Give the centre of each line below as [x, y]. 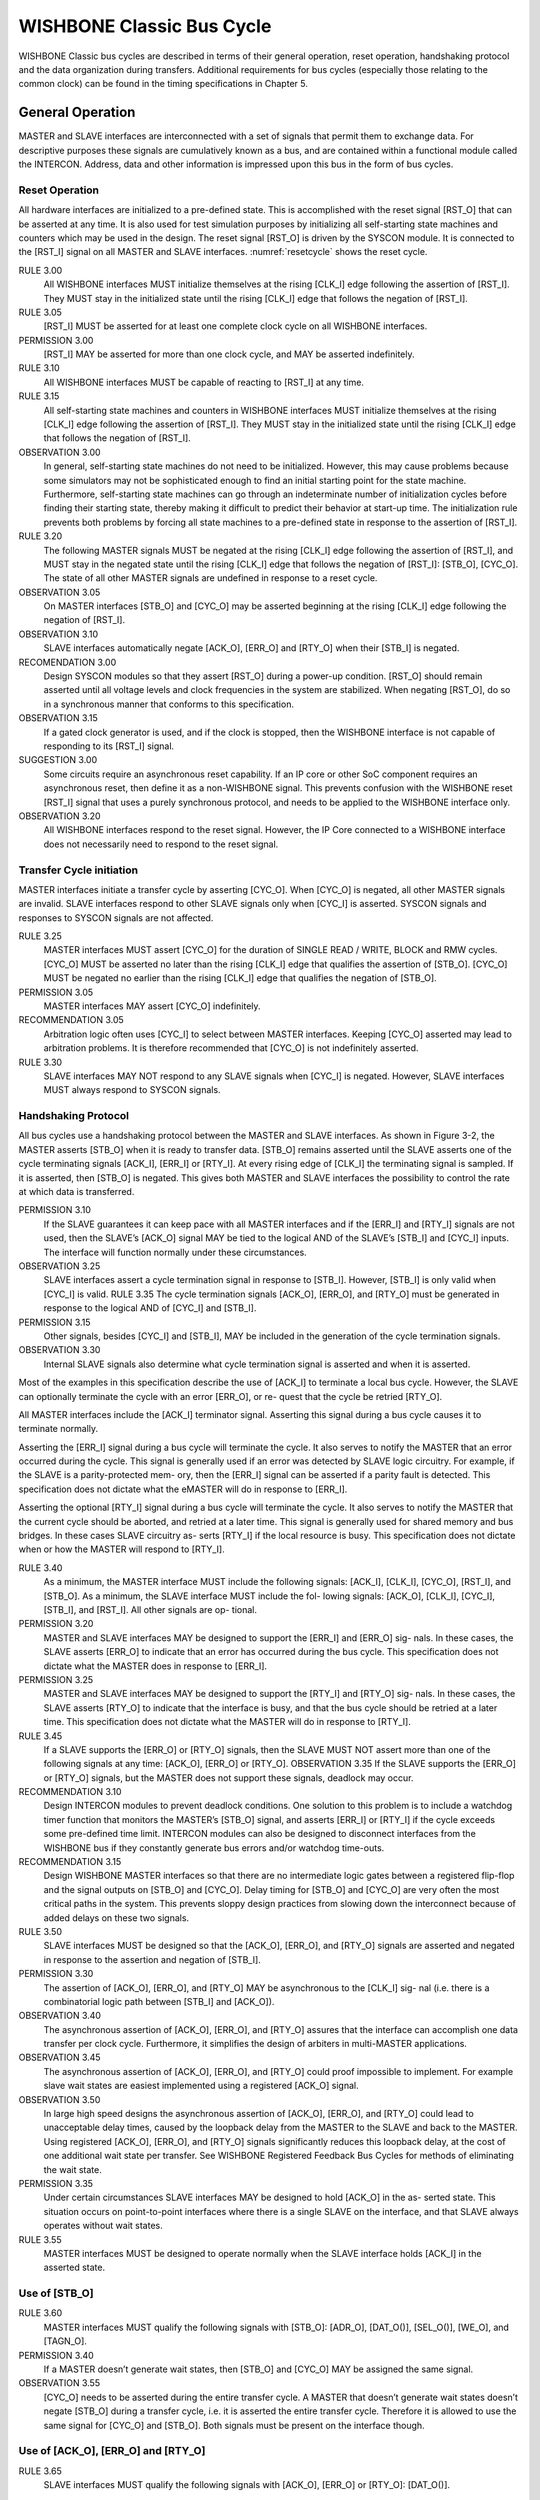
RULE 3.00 [40, 270]
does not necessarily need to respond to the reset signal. [161, 844]
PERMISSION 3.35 [56, 2183]
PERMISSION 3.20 [56, 1624]
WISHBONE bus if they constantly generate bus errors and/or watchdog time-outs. [214, 1847]
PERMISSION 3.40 [56, 2355]
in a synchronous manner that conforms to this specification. [169, 704]
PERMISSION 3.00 [56, 340]
